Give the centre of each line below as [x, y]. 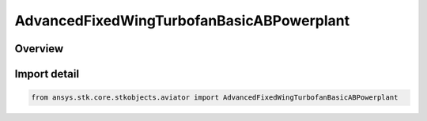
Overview [39, 49]
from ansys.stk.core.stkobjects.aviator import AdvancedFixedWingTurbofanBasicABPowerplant [215, 98]
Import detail [47, 74]
